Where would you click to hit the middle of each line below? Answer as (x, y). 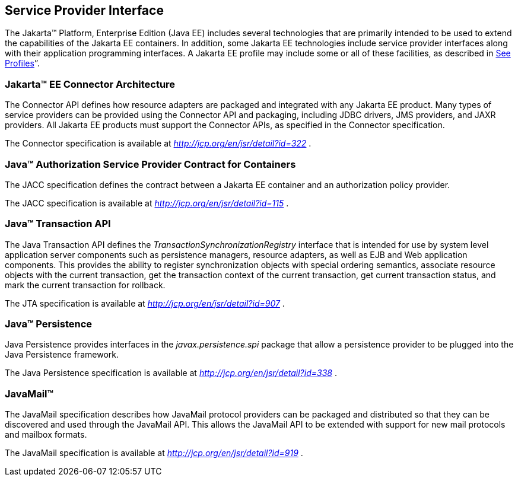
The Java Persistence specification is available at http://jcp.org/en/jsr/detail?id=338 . (171, 373)
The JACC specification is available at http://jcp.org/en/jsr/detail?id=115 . (147, 203)
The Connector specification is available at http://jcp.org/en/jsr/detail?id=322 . (158, 144)
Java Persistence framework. (62, 355)
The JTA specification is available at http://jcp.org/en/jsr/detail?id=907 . (145, 303)
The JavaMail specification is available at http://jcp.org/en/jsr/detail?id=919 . (154, 453)
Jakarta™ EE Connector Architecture (90, 84)
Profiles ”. (22, 63)
